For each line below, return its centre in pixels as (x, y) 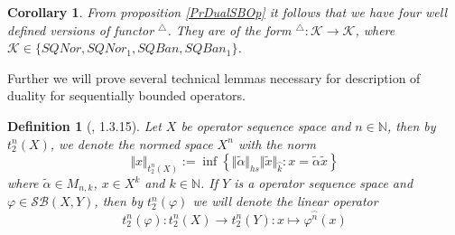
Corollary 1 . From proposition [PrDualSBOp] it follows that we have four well (227, 12)
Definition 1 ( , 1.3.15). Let (84, 125)
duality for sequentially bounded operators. (126, 95)
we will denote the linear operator (285, 201)
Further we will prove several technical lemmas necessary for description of (214, 77)
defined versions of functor (81, 29)
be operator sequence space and (266, 125)
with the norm (277, 143)
